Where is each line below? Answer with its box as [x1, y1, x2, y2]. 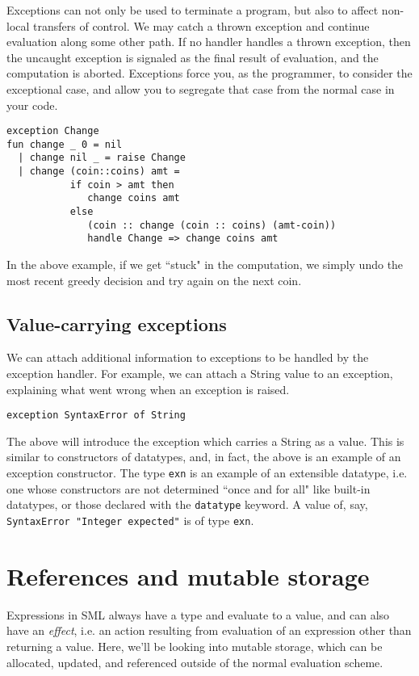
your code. [6, 96, 58, 113]
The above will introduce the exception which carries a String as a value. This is [6, 432, 404, 449]
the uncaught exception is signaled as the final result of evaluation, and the [6, 48, 379, 65]
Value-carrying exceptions [6, 311, 227, 336]
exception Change [6, 125, 99, 137]
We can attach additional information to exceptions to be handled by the [6, 349, 369, 366]
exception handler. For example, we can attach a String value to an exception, [6, 365, 393, 382]
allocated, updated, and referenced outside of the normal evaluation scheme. [6, 653, 383, 670]
